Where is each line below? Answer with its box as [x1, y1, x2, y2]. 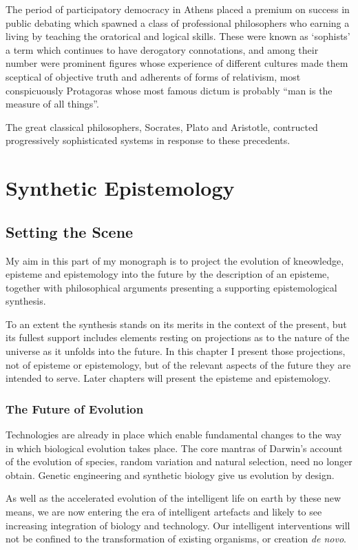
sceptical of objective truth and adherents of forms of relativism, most [6, 69, 301, 83]
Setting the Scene [6, 221, 134, 242]
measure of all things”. [6, 96, 99, 111]
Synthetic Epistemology [6, 174, 235, 202]
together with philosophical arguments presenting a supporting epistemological [6, 280, 337, 294]
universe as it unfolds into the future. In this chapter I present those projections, [6, 344, 346, 358]
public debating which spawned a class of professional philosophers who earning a [6, 15, 350, 30]
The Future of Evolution [6, 400, 144, 417]
